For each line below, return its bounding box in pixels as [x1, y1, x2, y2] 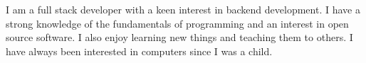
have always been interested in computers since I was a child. [6, 43, 273, 58]
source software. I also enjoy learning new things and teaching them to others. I [6, 30, 353, 45]
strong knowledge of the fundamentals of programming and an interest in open [6, 16, 349, 30]
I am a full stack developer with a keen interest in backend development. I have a [6, 2, 360, 16]
